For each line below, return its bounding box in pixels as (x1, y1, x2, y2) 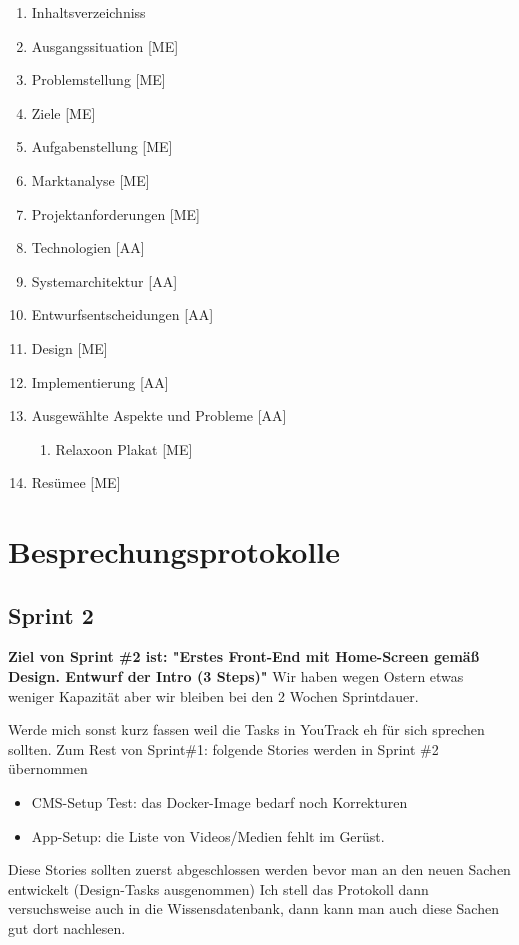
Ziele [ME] (31, 102, 96, 123)
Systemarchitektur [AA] (31, 270, 178, 291)
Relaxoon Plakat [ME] (55, 438, 193, 459)
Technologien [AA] (31, 237, 145, 258)
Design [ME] (31, 337, 108, 358)
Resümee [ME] (31, 472, 121, 493)
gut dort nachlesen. (8, 918, 126, 939)
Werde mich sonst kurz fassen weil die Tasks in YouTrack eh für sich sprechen (8, 719, 485, 740)
